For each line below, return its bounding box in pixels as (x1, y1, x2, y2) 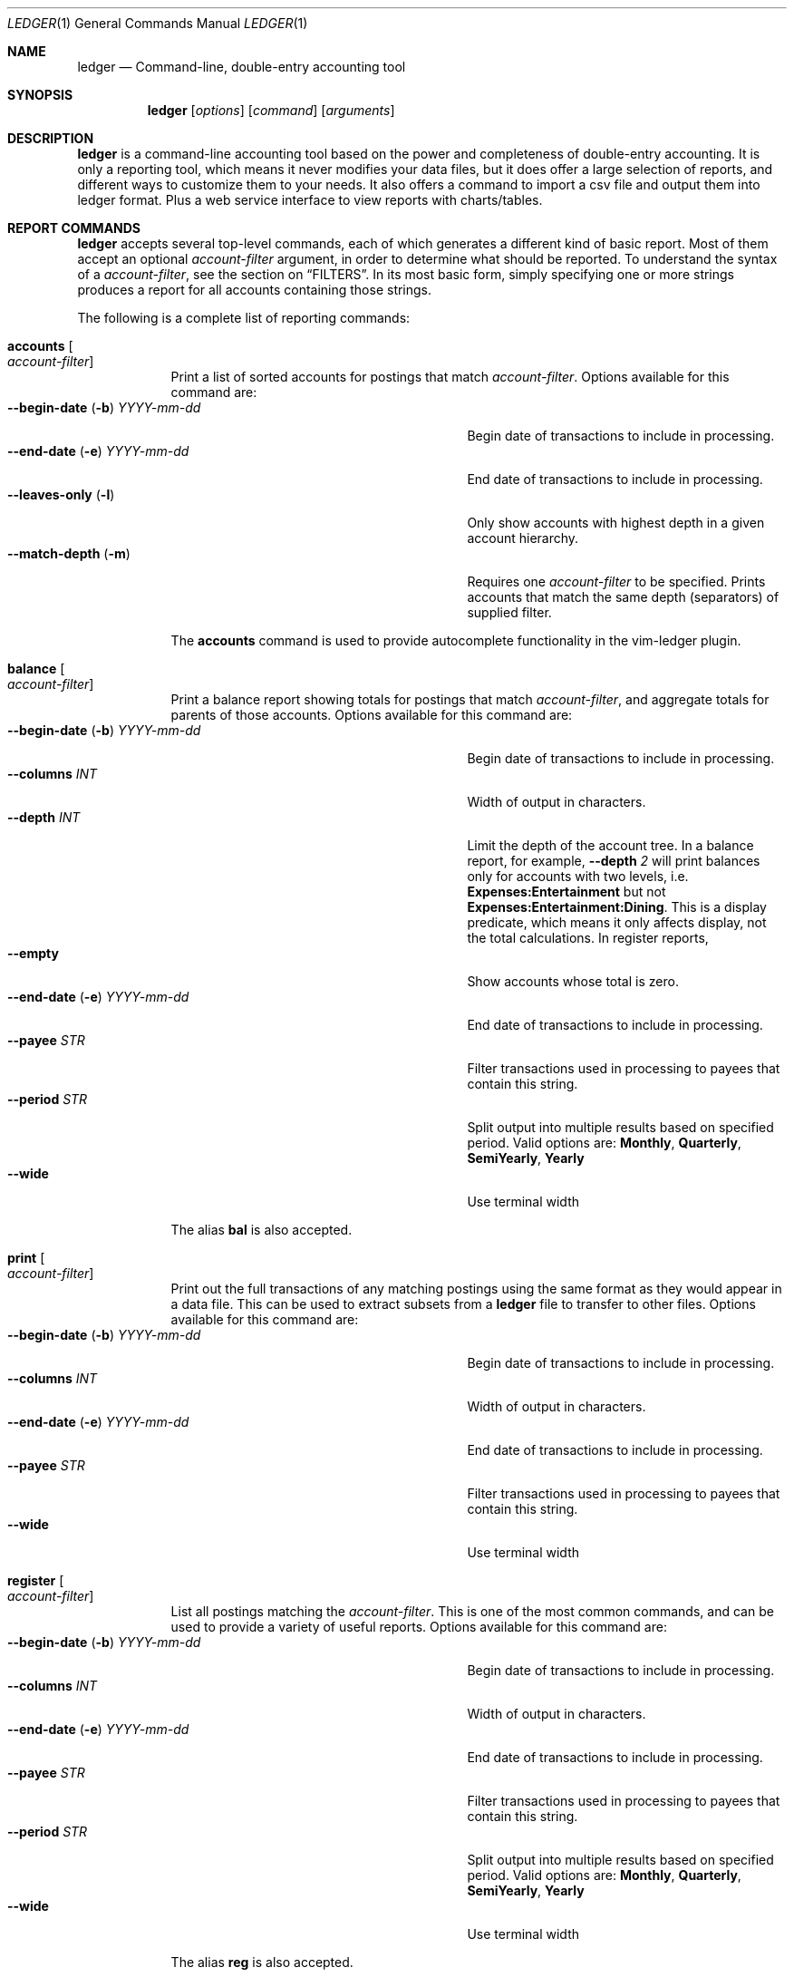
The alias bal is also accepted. (170, 1222, 353, 1237)
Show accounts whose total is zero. (467, 974, 679, 989)
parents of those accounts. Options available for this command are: (170, 707, 573, 722)
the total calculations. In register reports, (467, 930, 709, 945)
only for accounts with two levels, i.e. (467, 868, 689, 884)
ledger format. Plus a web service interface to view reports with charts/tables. (77, 192, 543, 208)
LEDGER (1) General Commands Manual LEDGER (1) (7, 15, 308, 31)
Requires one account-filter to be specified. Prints (467, 574, 766, 589)
